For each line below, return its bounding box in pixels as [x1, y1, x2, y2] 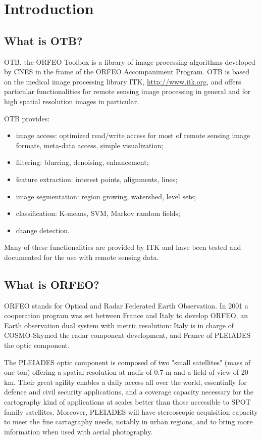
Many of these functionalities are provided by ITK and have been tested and [4, 242, 241, 252]
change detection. [16, 225, 70, 235]
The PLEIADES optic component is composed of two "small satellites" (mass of [4, 357, 250, 367]
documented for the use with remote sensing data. [4, 251, 159, 262]
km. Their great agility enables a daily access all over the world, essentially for [4, 376, 247, 387]
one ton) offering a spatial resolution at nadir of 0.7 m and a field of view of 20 [4, 367, 248, 377]
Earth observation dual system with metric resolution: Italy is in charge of [4, 320, 234, 330]
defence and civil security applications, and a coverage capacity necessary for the [4, 386, 253, 397]
